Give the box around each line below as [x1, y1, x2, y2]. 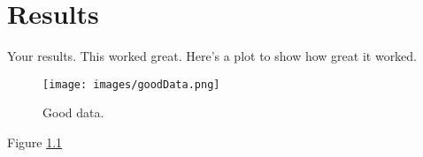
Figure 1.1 [7, 132, 63, 151]
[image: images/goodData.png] [42, 78, 220, 91]
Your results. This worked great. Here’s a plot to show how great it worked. [7, 47, 418, 65]
